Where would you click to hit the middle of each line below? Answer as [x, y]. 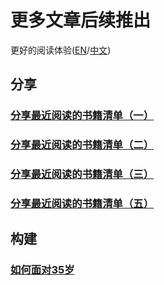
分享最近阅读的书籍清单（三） [82, 174]
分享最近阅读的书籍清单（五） [82, 204]
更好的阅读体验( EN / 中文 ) [61, 50]
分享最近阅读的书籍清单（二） [82, 145]
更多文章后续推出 [81, 20]
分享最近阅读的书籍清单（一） [82, 116]
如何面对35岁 [42, 270]
